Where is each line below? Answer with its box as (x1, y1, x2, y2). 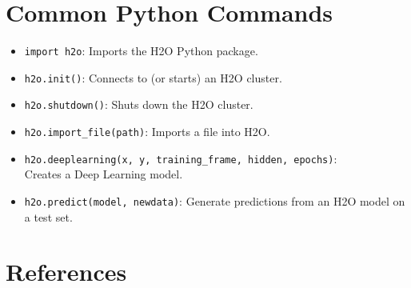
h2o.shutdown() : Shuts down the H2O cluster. (24, 96, 253, 113)
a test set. (24, 208, 73, 225)
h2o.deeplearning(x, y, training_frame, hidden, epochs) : (24, 150, 337, 166)
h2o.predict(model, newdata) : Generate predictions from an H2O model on (24, 193, 405, 209)
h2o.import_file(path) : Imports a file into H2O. (24, 123, 270, 140)
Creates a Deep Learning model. (24, 166, 183, 182)
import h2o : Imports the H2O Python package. (24, 42, 258, 59)
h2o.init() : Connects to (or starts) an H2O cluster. (24, 69, 282, 86)
